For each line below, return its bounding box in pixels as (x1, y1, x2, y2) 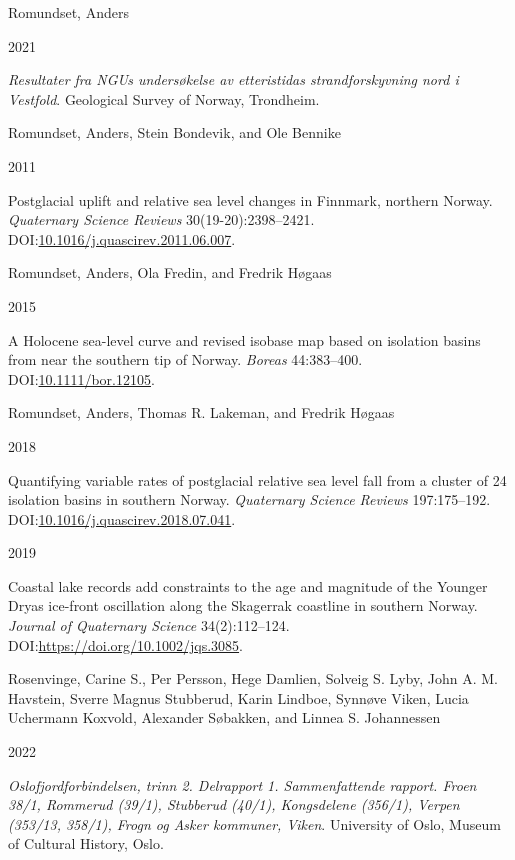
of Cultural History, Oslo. (8, 833, 164, 854)
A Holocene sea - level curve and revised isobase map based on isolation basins (8, 329, 481, 350)
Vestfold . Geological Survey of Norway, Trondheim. (8, 88, 320, 109)
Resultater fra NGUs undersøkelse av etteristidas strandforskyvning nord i (8, 69, 459, 90)
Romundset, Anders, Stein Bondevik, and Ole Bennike (8, 122, 341, 143)
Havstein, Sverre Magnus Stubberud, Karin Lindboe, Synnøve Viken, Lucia (8, 687, 469, 708)
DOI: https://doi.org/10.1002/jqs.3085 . (8, 634, 243, 655)
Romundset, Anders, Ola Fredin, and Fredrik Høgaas (8, 262, 332, 283)
